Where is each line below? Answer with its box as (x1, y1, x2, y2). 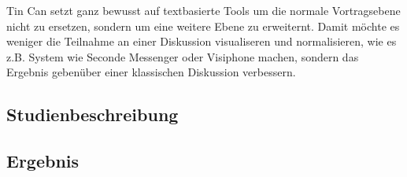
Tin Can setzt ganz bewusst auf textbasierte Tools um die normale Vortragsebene (6, 2, 401, 18)
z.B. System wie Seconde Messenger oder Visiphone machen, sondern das (6, 48, 359, 65)
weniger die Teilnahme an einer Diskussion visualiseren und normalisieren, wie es (6, 33, 397, 50)
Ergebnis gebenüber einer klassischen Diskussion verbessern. (6, 64, 296, 80)
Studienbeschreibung (6, 102, 179, 127)
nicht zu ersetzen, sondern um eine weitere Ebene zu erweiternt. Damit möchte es (6, 17, 400, 34)
